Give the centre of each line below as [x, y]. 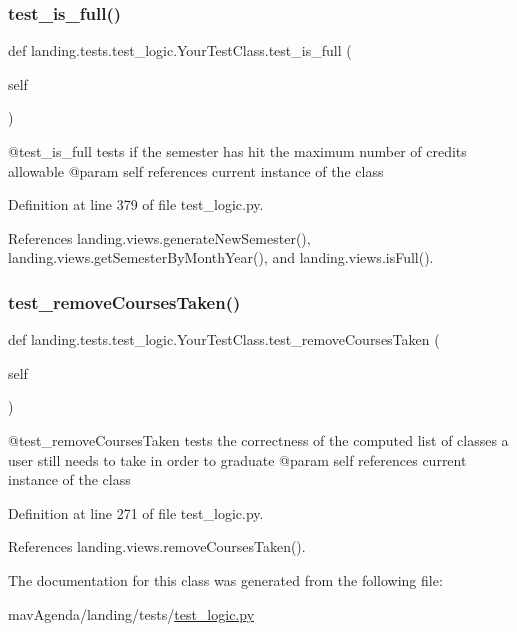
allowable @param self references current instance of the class [196, 170]
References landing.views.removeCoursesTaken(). [157, 546]
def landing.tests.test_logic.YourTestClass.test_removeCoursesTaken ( [224, 339]
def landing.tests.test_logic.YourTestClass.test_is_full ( [180, 50]
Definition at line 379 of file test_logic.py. [136, 204]
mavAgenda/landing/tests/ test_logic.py [131, 613]
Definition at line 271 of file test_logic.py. [136, 512]
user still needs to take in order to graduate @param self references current [237, 459]
